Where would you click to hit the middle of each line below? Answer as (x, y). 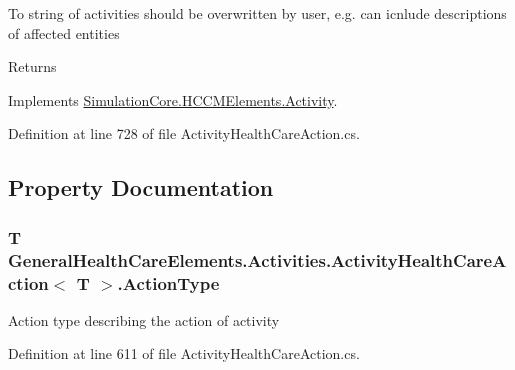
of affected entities (64, 32)
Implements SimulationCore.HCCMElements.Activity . (173, 99)
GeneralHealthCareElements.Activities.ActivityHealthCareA (257, 259)
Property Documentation (141, 187)
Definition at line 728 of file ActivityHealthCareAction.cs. (184, 133)
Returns (32, 66)
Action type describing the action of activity (144, 319)
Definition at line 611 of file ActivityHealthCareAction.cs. (184, 353)
